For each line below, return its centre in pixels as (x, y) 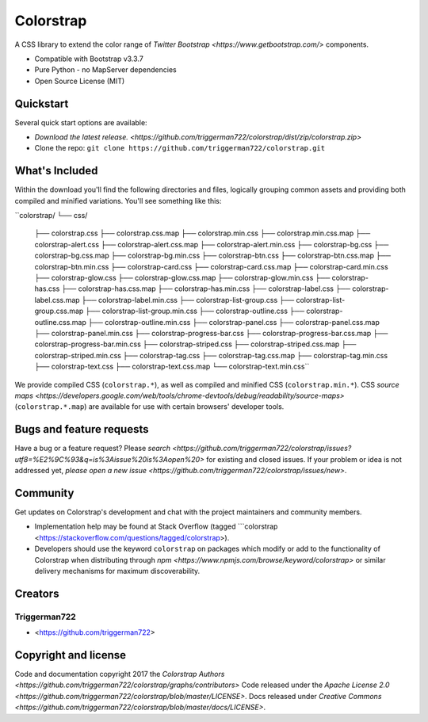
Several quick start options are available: (81, 122)
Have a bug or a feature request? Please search (92, 449)
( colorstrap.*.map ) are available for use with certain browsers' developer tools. (149, 407)
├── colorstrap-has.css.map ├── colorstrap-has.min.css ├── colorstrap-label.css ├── (206, 288)
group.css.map (59, 311)
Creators (37, 593)
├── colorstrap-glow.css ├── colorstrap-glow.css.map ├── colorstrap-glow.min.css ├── (182, 278)
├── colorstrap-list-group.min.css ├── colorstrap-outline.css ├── (195, 311)
